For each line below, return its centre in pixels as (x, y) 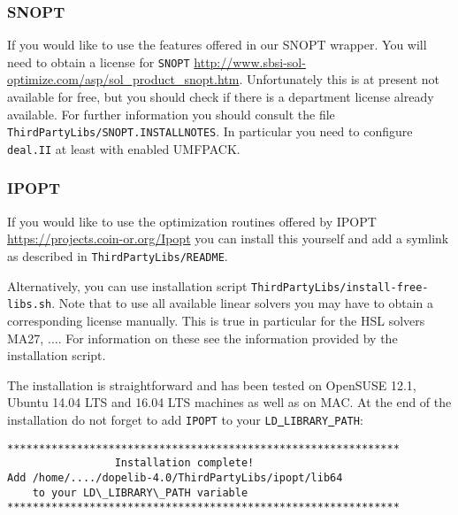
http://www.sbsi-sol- (250, 61)
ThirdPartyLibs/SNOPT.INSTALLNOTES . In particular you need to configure (210, 131)
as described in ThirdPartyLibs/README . (118, 255)
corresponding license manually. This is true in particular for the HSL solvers (216, 320)
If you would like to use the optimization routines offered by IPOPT (192, 221)
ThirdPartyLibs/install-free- (340, 287)
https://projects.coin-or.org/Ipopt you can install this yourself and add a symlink (228, 238)
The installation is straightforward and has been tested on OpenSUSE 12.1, (212, 384)
